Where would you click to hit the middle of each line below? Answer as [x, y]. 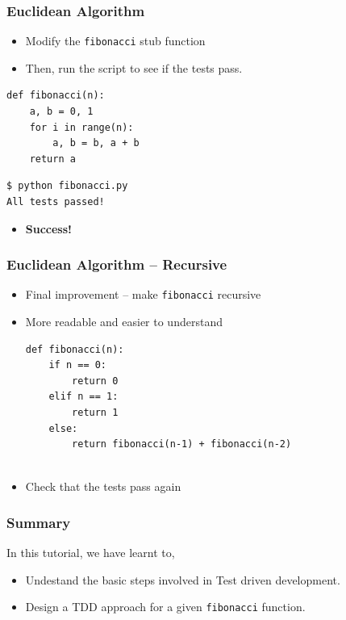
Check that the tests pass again [103, 486]
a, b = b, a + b [96, 143]
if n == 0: [78, 365]
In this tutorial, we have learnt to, [91, 553]
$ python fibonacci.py [67, 186]
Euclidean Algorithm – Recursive [117, 264]
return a [52, 159]
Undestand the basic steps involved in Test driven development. [183, 579]
